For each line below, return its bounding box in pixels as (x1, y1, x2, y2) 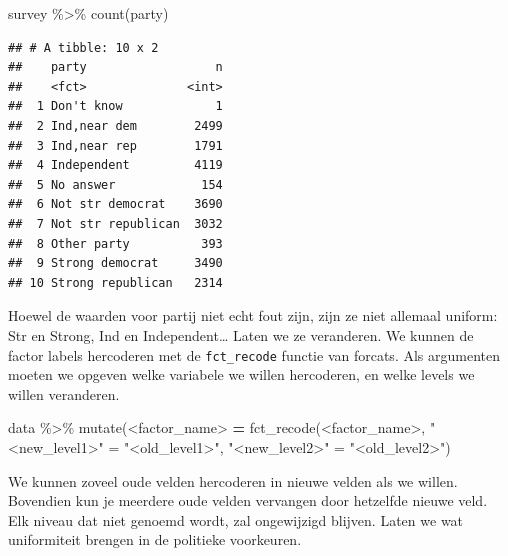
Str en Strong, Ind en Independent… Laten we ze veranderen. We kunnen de (8, 324, 474, 345)
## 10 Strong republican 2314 (8, 275, 223, 290)
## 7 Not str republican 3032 (8, 216, 223, 231)
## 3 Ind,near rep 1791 (8, 138, 223, 153)
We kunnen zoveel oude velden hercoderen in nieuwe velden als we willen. (8, 470, 458, 491)
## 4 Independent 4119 (8, 158, 223, 173)
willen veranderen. (8, 383, 120, 404)
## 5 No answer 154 (8, 177, 223, 192)
